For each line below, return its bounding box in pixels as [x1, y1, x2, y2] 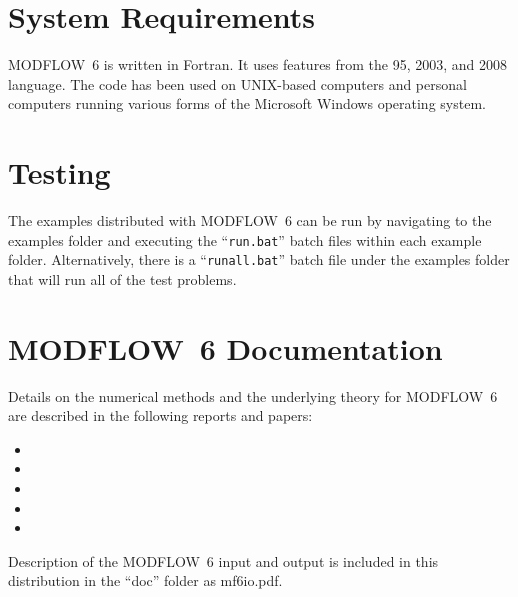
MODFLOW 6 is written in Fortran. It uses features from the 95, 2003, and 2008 [8, 54, 508, 75]
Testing [8, 152, 111, 193]
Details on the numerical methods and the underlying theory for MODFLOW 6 [8, 385, 498, 406]
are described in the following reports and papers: [8, 405, 313, 426]
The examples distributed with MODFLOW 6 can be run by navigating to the [8, 210, 492, 231]
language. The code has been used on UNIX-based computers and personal [8, 73, 467, 94]
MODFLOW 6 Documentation [8, 327, 443, 368]
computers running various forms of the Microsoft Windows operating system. [8, 93, 486, 114]
